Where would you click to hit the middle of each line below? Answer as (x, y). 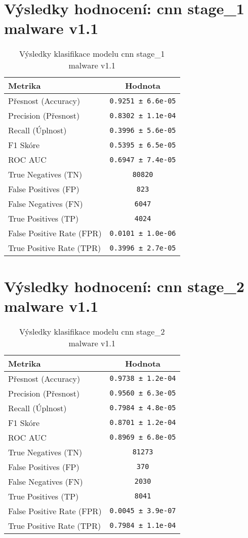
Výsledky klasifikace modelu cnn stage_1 (92, 54)
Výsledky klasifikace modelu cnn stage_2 (92, 331)
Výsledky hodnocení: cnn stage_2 (124, 286)
